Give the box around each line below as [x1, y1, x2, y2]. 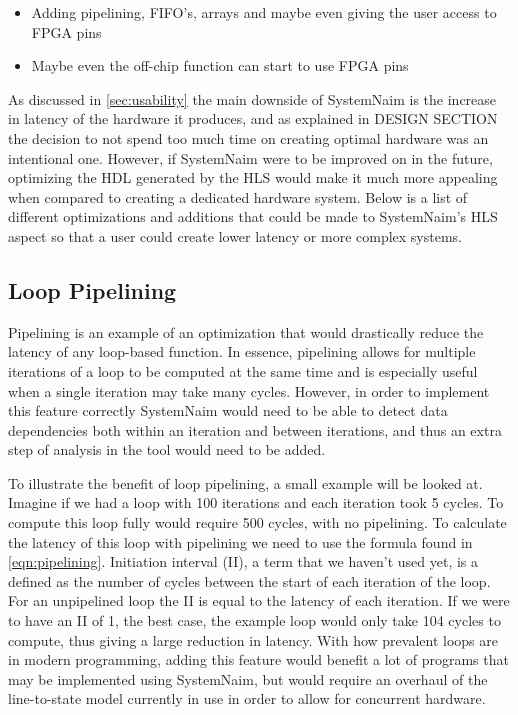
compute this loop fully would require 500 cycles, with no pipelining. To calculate [8, 512, 507, 533]
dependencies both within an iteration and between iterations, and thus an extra [8, 419, 502, 440]
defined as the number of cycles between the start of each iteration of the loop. [8, 570, 491, 591]
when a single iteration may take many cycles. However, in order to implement [8, 380, 490, 401]
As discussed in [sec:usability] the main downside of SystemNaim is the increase [8, 88, 497, 109]
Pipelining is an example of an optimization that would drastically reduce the [8, 321, 484, 342]
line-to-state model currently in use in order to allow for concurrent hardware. [8, 688, 486, 709]
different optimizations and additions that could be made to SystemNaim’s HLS [8, 206, 498, 227]
